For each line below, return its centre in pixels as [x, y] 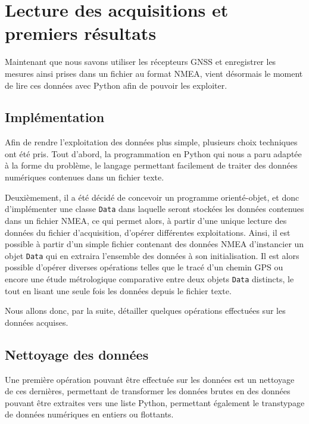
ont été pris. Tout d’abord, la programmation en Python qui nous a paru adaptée [153, 153]
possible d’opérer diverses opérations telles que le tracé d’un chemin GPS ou [144, 267]
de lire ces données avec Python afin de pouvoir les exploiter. [116, 85]
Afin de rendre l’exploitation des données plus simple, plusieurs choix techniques [151, 142]
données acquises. [37, 322]
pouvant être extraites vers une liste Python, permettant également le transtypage [155, 402]
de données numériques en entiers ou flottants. [89, 414]
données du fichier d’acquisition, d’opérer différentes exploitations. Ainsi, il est [148, 232]
